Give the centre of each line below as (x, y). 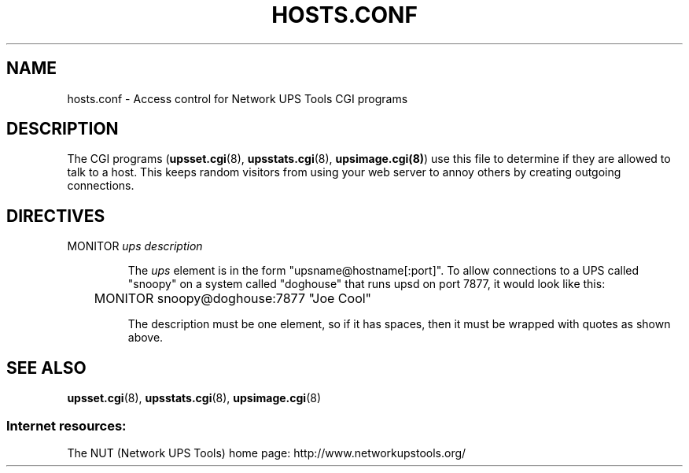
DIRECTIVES (56, 216)
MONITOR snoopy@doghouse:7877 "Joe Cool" (233, 299)
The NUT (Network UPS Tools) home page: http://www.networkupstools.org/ (267, 453)
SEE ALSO (46, 368)
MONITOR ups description (135, 246)
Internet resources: (66, 425)
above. (146, 338)
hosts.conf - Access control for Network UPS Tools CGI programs (238, 98)
